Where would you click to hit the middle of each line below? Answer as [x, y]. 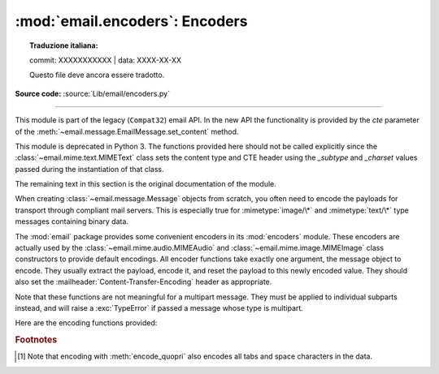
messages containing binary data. [72, 221]
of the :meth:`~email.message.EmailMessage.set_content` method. [127, 131]
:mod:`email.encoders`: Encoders [131, 21]
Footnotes [36, 340]
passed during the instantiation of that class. [89, 169]
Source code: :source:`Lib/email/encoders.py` [93, 93]
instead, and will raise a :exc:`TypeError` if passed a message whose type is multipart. [159, 307]
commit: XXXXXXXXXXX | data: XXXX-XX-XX [106, 60]
